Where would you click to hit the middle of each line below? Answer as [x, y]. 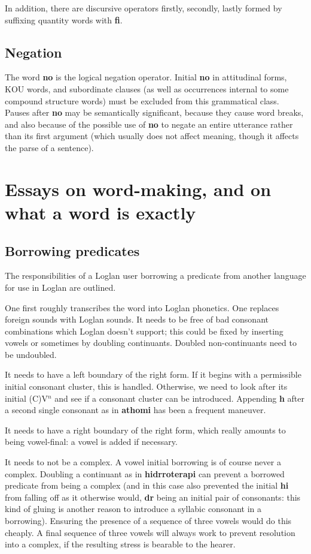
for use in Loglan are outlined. [60, 287]
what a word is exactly [100, 212]
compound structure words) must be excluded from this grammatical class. [142, 100]
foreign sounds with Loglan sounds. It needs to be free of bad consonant [137, 319]
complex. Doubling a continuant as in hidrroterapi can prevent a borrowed [145, 473]
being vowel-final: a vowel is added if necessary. [91, 442]
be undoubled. [31, 354]
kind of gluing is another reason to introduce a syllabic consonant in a [133, 509]
